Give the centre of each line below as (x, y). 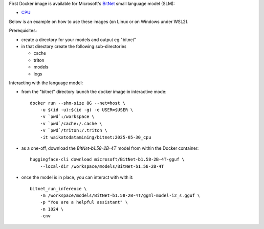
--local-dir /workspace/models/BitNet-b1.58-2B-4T (102, 166)
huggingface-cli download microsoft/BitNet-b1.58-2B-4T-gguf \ (107, 160)
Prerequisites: (23, 31)
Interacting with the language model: (46, 83)
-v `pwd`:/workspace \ (67, 117)
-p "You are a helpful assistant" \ (84, 202)
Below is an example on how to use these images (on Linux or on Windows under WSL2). (99, 22)
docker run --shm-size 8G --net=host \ (78, 103)
